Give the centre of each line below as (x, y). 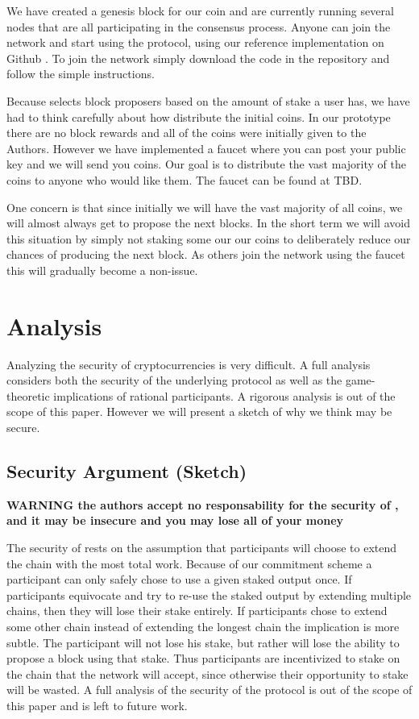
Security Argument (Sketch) (127, 470)
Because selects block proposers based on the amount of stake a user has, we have (208, 100)
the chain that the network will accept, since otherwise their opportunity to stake (207, 673)
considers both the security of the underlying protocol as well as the (174, 380)
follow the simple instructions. (81, 74)
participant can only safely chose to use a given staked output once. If (179, 579)
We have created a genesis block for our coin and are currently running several (200, 10)
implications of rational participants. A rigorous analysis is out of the (224, 395)
